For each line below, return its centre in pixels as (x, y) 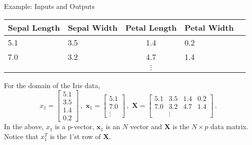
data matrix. (229, 126)
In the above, (24, 126)
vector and (146, 126)
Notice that (21, 136)
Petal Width (209, 27)
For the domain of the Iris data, (52, 85)
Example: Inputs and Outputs (49, 6)
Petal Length (151, 27)
